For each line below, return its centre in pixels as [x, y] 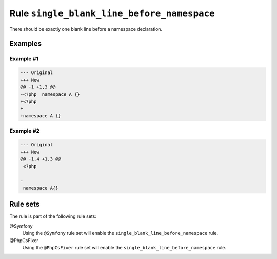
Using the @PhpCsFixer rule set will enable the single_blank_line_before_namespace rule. [124, 247]
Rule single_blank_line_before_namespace [112, 13]
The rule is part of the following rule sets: [53, 216]
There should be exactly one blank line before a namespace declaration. [86, 29]
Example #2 [25, 131]
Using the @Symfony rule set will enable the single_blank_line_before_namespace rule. [120, 233]
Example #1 [24, 59]
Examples [26, 44]
